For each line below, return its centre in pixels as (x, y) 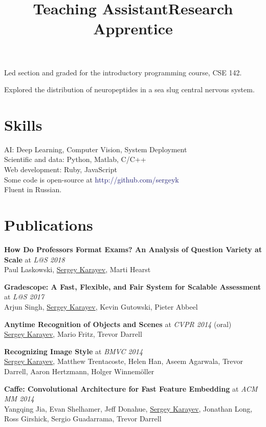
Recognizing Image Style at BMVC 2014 (74, 351)
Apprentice (133, 28)
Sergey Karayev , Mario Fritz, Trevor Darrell (73, 334)
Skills (23, 124)
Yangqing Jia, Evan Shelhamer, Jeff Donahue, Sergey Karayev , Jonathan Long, (128, 408)
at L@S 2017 (24, 297)
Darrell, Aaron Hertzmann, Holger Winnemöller (79, 371)
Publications (49, 225)
